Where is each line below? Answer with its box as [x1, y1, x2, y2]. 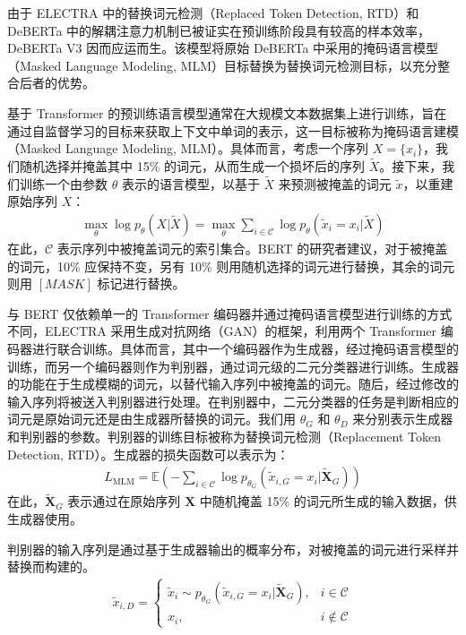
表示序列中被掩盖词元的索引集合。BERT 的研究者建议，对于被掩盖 [56, 239, 448, 257]
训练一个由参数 [19, 174, 108, 193]
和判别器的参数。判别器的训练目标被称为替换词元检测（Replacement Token [7, 426, 441, 445]
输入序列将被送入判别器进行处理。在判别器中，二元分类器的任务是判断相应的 [7, 391, 459, 410]
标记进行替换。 [97, 274, 186, 293]
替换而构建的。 [7, 557, 95, 576]
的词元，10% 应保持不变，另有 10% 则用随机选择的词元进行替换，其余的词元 [7, 256, 455, 275]
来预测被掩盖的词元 [278, 174, 392, 193]
